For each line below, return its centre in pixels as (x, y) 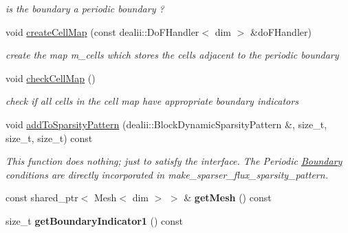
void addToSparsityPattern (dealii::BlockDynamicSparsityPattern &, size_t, (166, 124)
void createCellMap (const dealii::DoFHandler (102, 31)
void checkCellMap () (51, 78)
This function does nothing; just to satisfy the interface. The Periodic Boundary (174, 161)
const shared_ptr (42, 197)
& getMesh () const (228, 197)
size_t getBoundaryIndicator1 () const (95, 220)
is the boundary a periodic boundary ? (85, 8)
